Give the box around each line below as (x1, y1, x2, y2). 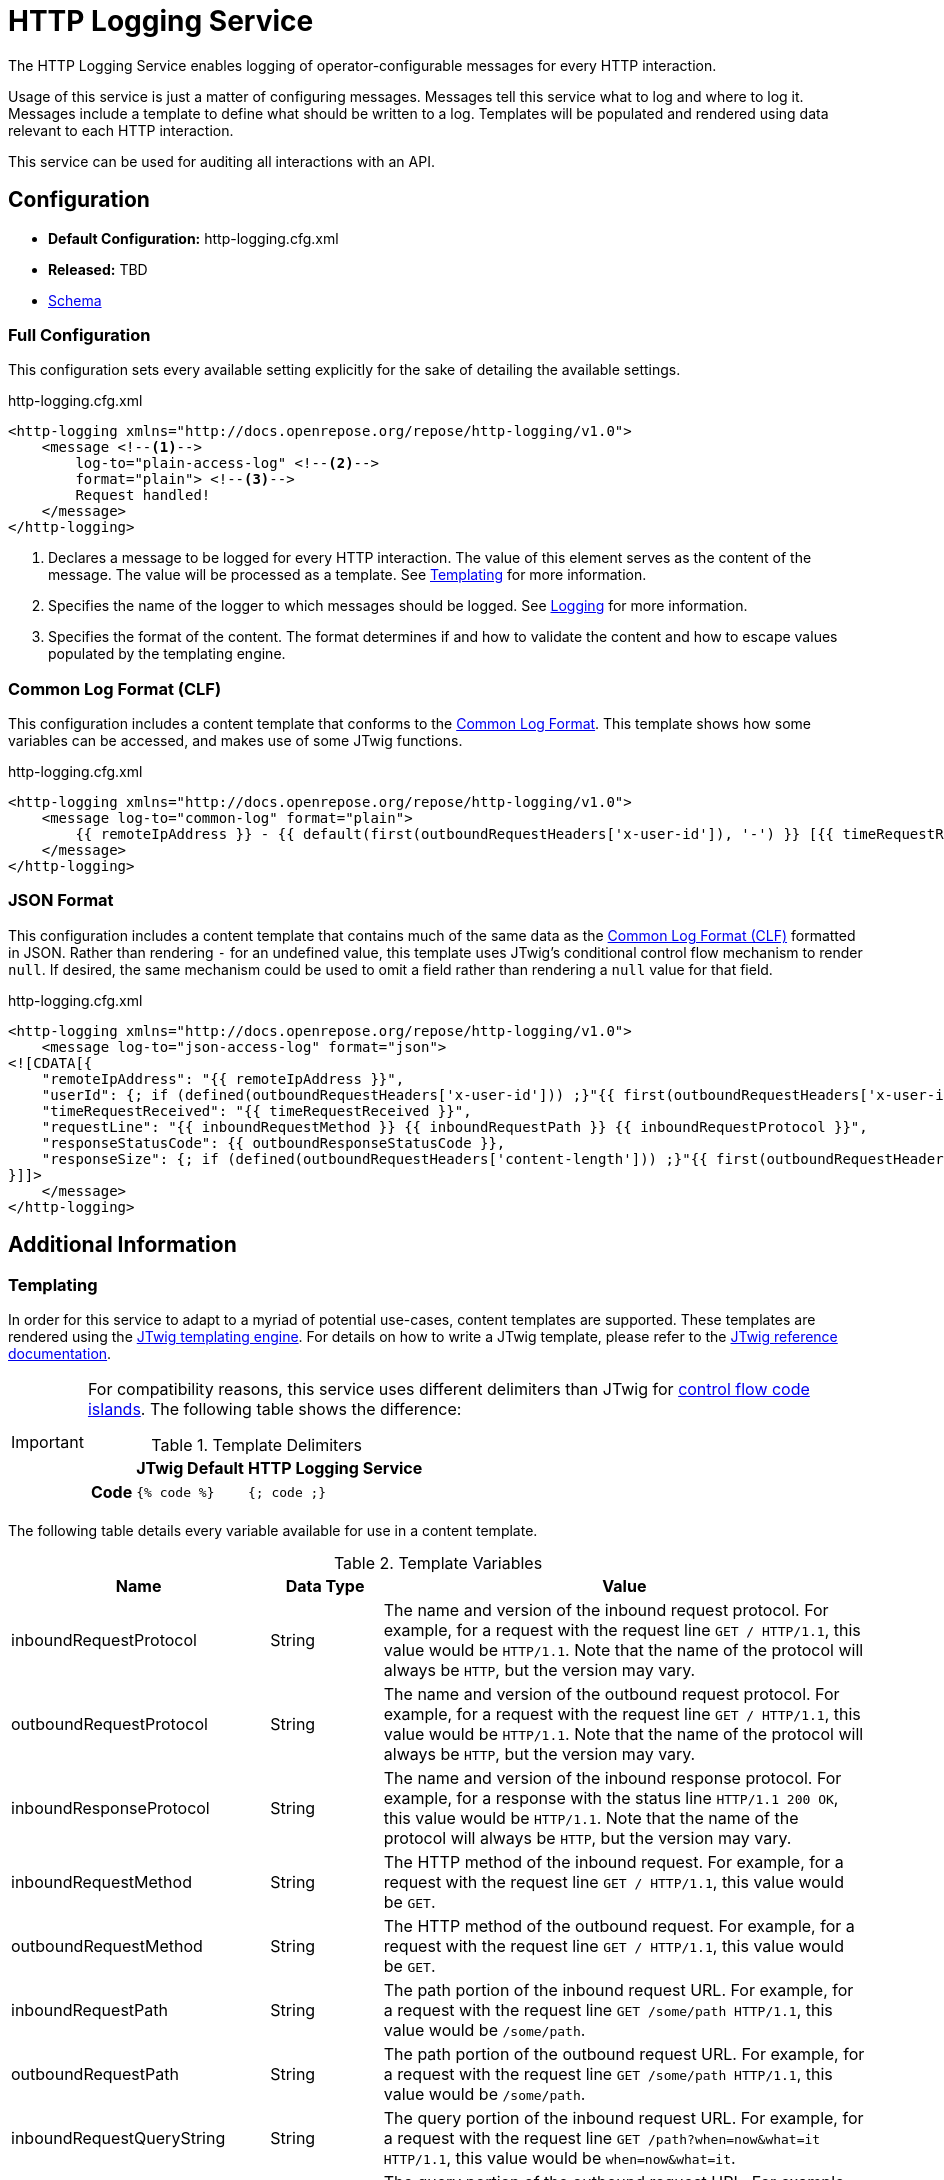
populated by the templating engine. (48, 645, 286, 663)
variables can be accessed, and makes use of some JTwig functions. (8, 732, 463, 750)
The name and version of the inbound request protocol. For (383, 1600, 829, 1621)
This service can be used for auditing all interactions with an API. (8, 152, 435, 170)
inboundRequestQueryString (11, 2128, 226, 2149)
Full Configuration (8, 324, 151, 345)
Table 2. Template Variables (333, 1553, 543, 1574)
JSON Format (8, 890, 114, 911)
